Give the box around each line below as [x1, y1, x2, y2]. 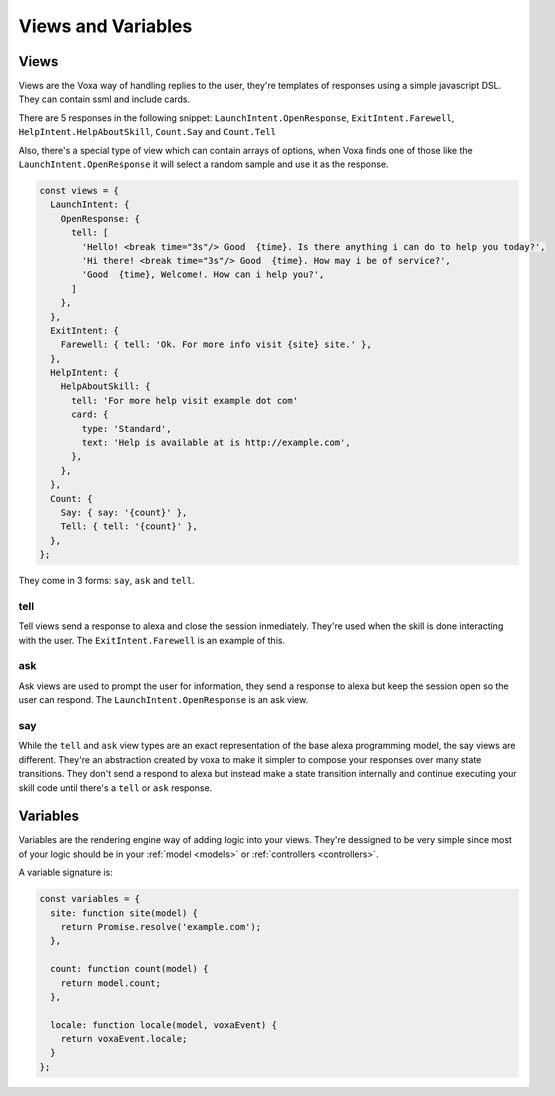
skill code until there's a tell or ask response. [18, 781, 213, 794]
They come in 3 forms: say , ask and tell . [18, 575, 195, 587]
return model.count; [60, 977, 162, 989]
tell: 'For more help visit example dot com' [71, 395, 299, 406]
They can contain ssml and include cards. [18, 93, 191, 105]
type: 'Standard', [81, 423, 172, 434]
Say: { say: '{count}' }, [60, 506, 188, 518]
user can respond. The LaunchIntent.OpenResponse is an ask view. [18, 694, 309, 706]
